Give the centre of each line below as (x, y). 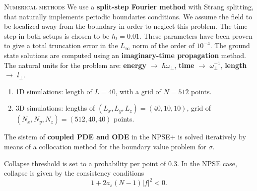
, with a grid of (138, 91)
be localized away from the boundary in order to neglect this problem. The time (126, 26)
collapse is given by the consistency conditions (74, 173)
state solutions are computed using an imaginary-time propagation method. (125, 55)
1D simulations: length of (54, 91)
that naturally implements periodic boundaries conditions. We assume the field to (128, 16)
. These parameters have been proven (196, 35)
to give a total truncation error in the (61, 45)
